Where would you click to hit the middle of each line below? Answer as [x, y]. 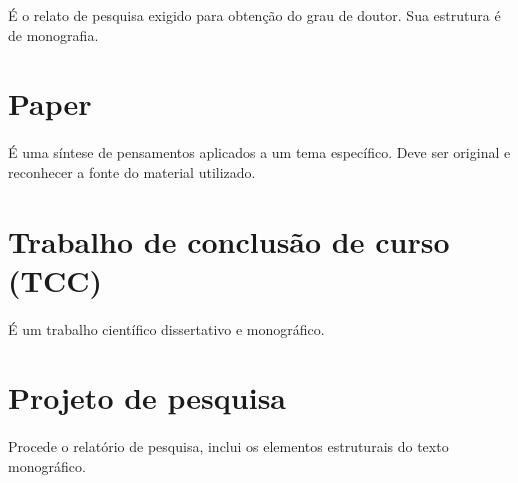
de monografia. [53, 34]
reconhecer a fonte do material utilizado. [132, 171]
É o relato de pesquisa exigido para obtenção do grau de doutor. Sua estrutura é [254, 15]
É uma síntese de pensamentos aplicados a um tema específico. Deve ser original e [259, 152]
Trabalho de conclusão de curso [229, 240]
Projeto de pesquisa [147, 397]
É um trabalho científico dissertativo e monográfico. [166, 328]
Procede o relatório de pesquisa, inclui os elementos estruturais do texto [228, 446]
